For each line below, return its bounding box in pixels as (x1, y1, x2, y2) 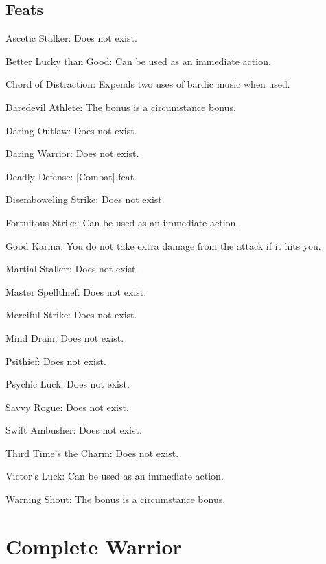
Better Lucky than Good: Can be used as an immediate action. (5, 54, 271, 68)
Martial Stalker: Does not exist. (5, 261, 139, 276)
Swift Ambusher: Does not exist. (5, 423, 142, 437)
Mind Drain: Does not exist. (5, 330, 124, 344)
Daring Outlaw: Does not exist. (5, 123, 137, 137)
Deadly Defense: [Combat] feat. (5, 169, 137, 183)
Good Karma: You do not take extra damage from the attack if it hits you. (5, 238, 321, 252)
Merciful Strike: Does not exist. (5, 307, 137, 322)
